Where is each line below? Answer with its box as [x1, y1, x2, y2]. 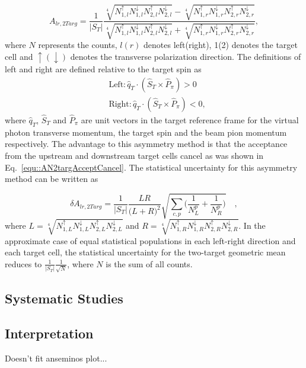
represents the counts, [38, 38, 117, 50]
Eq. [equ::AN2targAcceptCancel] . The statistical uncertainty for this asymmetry [5, 161, 298, 173]
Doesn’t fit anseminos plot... [5, 351, 107, 364]
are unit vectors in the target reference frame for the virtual [81, 113, 299, 126]
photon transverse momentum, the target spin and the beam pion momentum [5, 126, 287, 138]
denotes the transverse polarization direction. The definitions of [70, 50, 301, 62]
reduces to [5, 257, 42, 270]
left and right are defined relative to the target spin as [5, 63, 202, 75]
